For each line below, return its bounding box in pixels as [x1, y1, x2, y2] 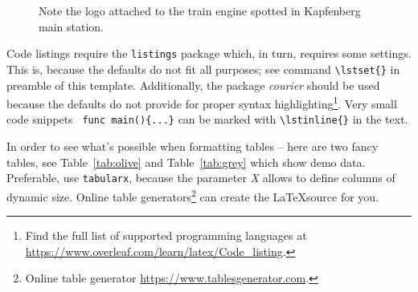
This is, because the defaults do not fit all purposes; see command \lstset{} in [6, 60, 400, 77]
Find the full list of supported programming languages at [25, 227, 307, 244]
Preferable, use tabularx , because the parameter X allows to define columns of [6, 169, 395, 186]
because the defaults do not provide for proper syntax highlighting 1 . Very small [6, 93, 397, 112]
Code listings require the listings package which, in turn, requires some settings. [6, 45, 412, 62]
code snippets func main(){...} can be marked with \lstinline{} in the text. [6, 111, 408, 128]
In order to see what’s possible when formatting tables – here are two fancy [6, 138, 379, 154]
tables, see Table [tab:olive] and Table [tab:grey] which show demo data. [6, 153, 366, 170]
